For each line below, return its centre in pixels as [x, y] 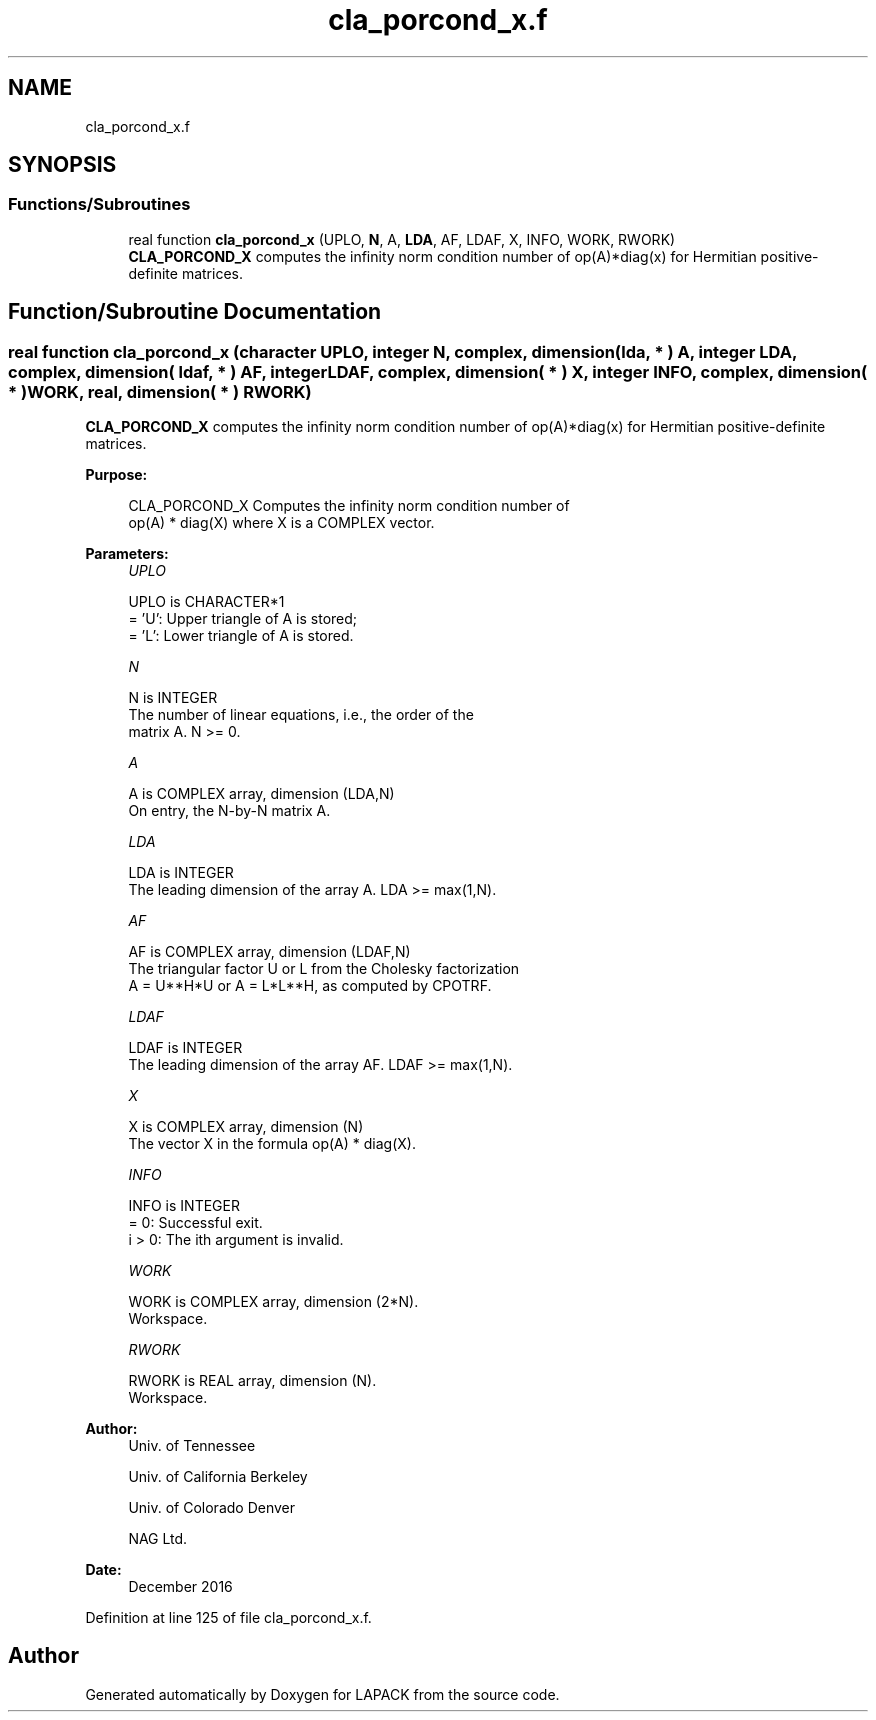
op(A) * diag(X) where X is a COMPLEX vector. [281, 523]
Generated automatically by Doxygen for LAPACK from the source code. [322, 1694]
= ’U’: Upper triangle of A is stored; [243, 619]
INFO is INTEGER [184, 1206]
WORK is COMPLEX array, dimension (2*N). [273, 1302]
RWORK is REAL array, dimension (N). [252, 1381]
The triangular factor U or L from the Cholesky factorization [324, 969]
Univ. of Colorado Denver [212, 1508]
